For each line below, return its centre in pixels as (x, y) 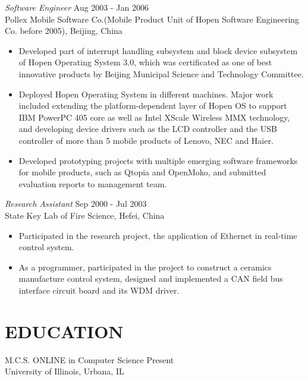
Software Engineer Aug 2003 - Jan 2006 (77, 7)
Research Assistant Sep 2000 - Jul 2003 (76, 204)
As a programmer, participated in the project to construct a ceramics (145, 267)
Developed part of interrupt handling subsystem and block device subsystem (158, 50)
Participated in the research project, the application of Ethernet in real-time (158, 235)
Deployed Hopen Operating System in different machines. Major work (146, 94)
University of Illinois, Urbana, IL (65, 371)
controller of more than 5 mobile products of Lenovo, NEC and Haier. (146, 140)
